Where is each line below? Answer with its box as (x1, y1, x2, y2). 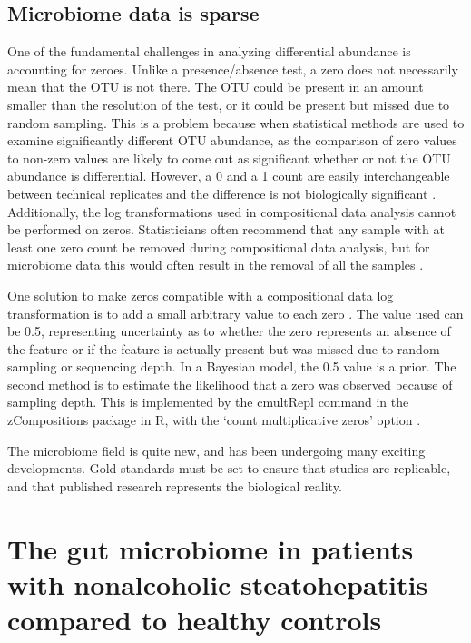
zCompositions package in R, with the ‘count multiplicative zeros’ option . (7, 411, 421, 430)
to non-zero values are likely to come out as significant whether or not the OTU (7, 148, 451, 167)
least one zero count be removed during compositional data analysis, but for (7, 237, 430, 256)
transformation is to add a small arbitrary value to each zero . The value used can (7, 303, 464, 322)
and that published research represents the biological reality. (7, 476, 342, 495)
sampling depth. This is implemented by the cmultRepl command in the (7, 392, 409, 411)
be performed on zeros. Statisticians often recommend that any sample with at (7, 220, 445, 239)
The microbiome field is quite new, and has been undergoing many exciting (7, 440, 426, 460)
